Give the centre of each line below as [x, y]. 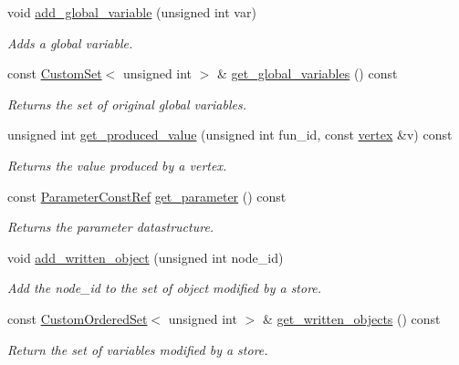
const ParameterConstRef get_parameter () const [147, 196]
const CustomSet [55, 73]
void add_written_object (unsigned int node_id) [146, 257]
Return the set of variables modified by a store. [138, 349]
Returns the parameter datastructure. [111, 227]
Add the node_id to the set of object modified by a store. [165, 288]
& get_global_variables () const [308, 73]
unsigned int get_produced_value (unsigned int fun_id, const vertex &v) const [230, 135]
